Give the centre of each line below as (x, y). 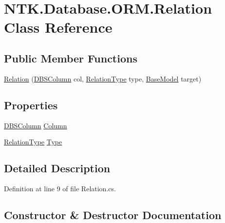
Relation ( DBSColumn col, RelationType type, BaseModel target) (103, 78)
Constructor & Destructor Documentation (113, 214)
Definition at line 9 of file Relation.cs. (60, 188)
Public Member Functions (71, 58)
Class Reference (58, 27)
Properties (31, 105)
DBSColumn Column (36, 125)
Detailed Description (57, 168)
